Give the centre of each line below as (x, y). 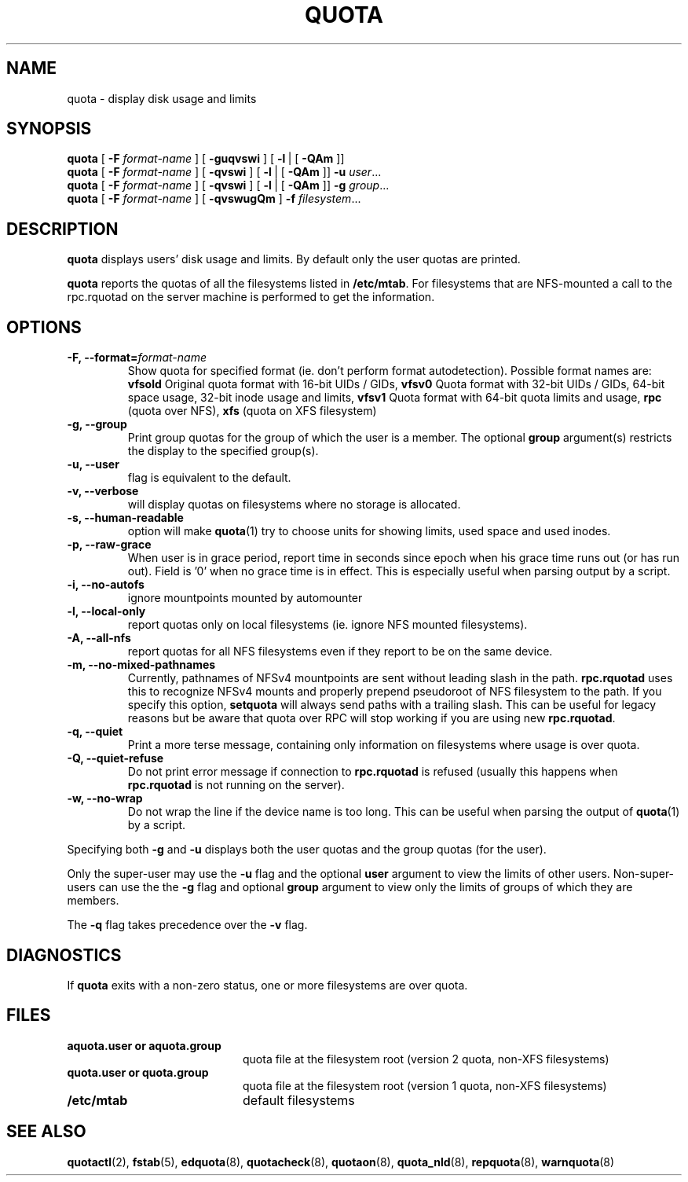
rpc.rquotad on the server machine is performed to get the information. (251, 297)
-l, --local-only (106, 611)
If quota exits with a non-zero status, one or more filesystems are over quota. (267, 985)
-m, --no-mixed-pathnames (141, 665)
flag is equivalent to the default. (209, 478)
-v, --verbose (103, 491)
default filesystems (298, 1100)
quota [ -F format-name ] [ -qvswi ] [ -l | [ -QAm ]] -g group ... (228, 185)
